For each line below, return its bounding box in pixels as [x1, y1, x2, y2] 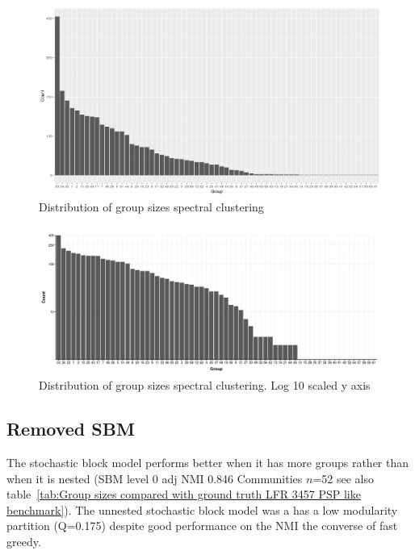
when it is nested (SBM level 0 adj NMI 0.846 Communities [6, 469, 303, 486]
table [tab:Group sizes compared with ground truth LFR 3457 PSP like [6, 486, 361, 503]
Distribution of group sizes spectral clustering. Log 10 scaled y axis [39, 377, 371, 394]
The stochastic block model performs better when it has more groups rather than [6, 453, 409, 470]
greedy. [6, 532, 41, 549]
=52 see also [312, 469, 374, 486]
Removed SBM [6, 416, 135, 441]
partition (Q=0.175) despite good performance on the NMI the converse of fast [6, 517, 398, 534]
